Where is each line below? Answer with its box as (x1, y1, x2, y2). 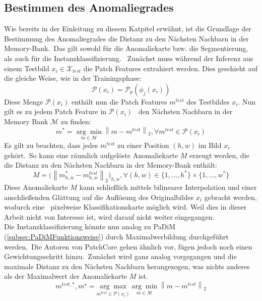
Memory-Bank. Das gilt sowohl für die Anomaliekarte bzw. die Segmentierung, (4, 43, 248, 54)
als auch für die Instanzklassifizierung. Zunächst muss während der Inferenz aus (4, 53, 253, 63)
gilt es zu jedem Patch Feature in (4, 106, 107, 117)
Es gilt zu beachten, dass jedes (4, 139, 98, 150)
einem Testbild (4, 63, 49, 73)
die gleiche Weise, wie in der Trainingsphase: (4, 73, 142, 83)
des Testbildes (186, 96, 230, 107)
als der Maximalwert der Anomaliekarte (4, 271, 127, 281)
